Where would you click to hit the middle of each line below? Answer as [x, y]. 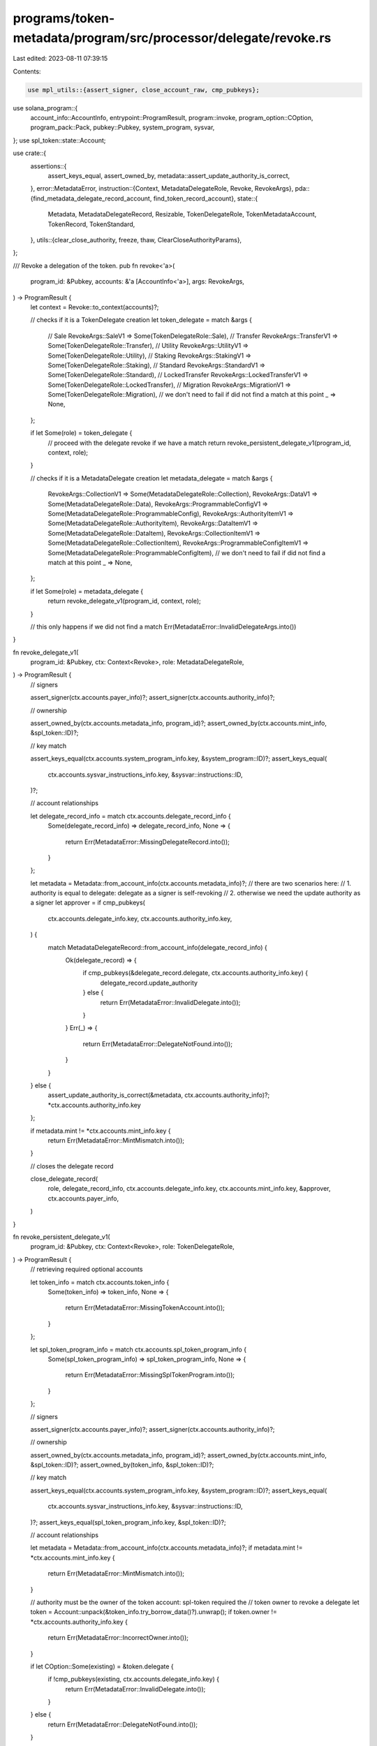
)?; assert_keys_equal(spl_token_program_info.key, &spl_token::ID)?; [128, 1522]
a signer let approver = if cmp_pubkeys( [88, 903]
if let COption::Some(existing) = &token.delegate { [102, 1666]
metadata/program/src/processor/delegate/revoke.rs [172, 38]
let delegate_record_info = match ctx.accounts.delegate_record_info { [131, 816]
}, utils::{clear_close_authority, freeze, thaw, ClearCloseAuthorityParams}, [136, 240]
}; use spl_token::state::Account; [59, 140]
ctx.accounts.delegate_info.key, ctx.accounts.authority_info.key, [140, 918]
